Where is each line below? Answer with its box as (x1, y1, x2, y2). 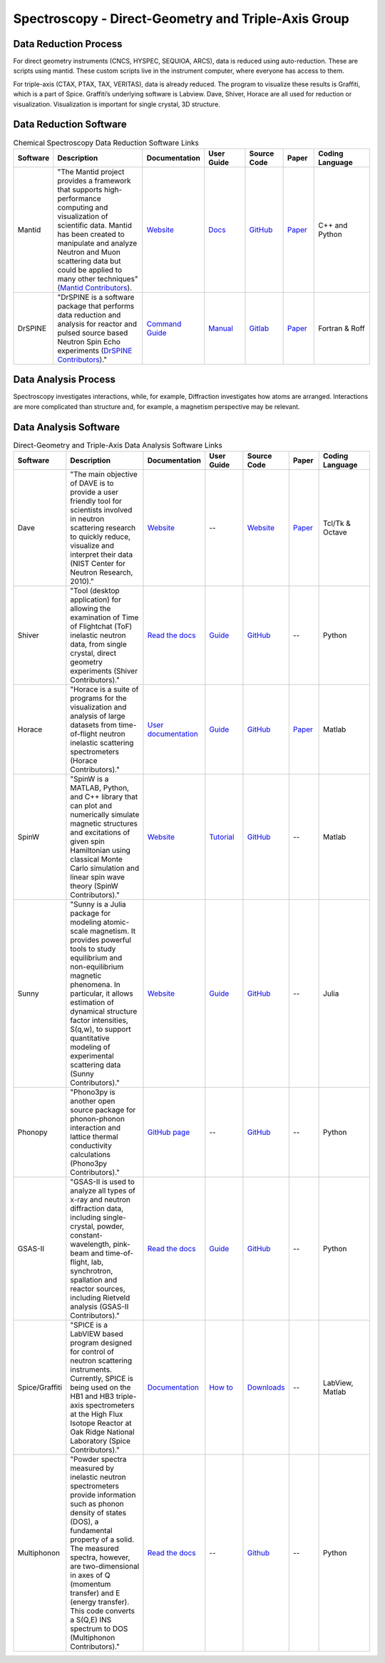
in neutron (70, 514, 105, 524)
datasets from (70, 720, 117, 730)
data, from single (70, 640, 128, 649)
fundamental (70, 1526, 113, 1536)
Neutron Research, (70, 567, 133, 577)
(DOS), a (70, 1517, 99, 1527)
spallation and (70, 1275, 118, 1285)
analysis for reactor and (57, 318, 137, 328)
